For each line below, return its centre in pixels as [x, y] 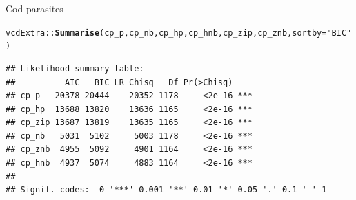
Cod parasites [34, 8]
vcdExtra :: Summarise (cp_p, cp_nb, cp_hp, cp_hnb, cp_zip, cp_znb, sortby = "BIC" [179, 33]
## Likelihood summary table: [75, 68]
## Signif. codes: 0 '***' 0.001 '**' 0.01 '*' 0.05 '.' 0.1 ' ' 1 [166, 190]
